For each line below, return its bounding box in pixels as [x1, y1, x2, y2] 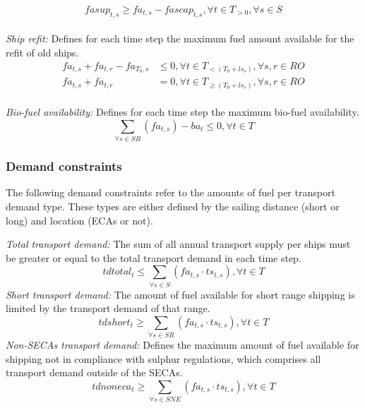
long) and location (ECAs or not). [6, 212, 153, 227]
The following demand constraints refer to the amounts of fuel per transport [6, 185, 335, 200]
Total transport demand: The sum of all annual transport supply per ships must [6, 236, 351, 251]
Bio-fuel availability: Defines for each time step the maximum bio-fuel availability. [6, 104, 359, 119]
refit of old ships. [6, 44, 79, 59]
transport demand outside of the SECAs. [6, 365, 183, 380]
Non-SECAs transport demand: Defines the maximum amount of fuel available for [6, 337, 359, 352]
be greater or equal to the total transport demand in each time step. [6, 250, 301, 265]
